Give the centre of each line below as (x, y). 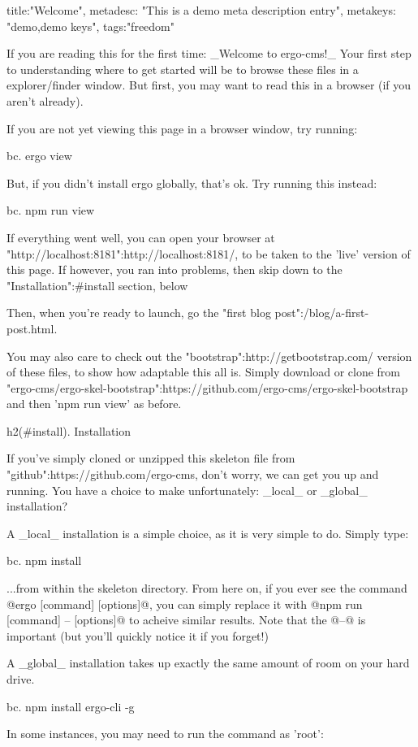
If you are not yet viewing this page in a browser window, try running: (182, 128)
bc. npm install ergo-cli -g (71, 706)
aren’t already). (45, 100)
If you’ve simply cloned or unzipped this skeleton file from (151, 458)
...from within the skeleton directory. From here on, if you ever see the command (207, 588)
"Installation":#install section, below (97, 285)
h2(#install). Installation (69, 430)
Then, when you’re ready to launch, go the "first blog (139, 313)
